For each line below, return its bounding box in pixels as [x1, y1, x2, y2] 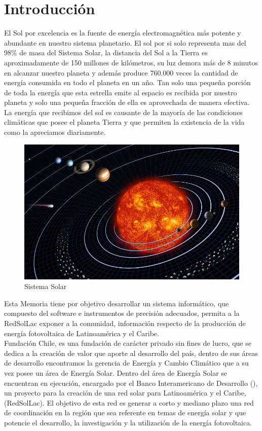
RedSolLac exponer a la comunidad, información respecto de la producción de [4, 318, 246, 329]
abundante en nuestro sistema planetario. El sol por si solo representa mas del [4, 37, 246, 48]
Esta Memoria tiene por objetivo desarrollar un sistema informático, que [4, 298, 229, 308]
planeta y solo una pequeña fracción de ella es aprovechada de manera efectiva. [4, 97, 250, 107]
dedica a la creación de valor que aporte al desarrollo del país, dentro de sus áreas [4, 347, 258, 358]
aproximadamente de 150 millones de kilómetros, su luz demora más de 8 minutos [4, 57, 258, 67]
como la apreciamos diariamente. [4, 127, 106, 137]
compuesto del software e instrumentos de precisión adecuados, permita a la [4, 308, 240, 318]
